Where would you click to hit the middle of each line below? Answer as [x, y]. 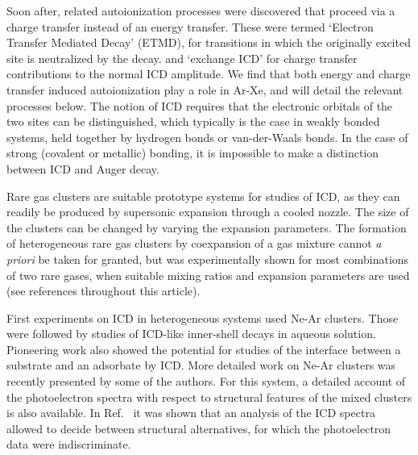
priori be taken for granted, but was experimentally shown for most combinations [208, 259]
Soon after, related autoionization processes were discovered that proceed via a [201, 10]
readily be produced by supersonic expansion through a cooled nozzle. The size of [208, 212]
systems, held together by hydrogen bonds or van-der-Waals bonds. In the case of [207, 137]
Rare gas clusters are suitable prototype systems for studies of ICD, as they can [203, 196]
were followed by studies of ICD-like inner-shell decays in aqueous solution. [191, 334]
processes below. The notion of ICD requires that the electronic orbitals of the [200, 105]
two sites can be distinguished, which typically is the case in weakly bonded [193, 121]
